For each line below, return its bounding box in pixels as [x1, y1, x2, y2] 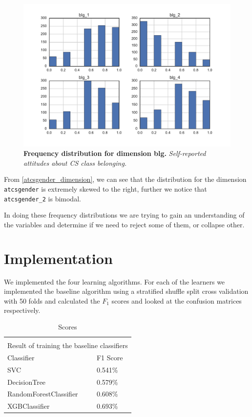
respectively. [4, 305, 41, 315]
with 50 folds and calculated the [4, 295, 100, 306]
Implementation [4, 248, 113, 268]
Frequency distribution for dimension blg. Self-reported [23, 148, 206, 158]
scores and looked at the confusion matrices [111, 295, 242, 306]
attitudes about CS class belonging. [23, 157, 127, 168]
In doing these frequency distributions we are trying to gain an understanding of [4, 210, 245, 220]
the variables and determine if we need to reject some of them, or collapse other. [4, 219, 245, 229]
